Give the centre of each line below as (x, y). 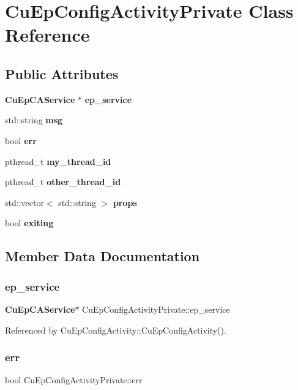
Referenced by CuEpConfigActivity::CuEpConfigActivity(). (116, 330)
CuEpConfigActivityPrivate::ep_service (156, 309)
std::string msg (34, 120)
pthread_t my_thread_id (58, 161)
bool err (21, 140)
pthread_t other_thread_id (63, 182)
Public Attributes (62, 73)
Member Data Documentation (102, 256)
